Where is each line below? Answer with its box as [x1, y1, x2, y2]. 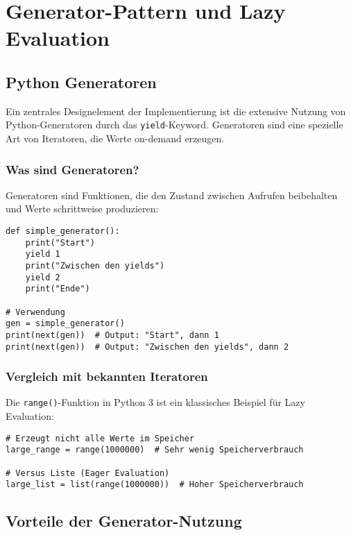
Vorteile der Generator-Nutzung [6, 510, 242, 532]
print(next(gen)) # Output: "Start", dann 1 [6, 330, 219, 340]
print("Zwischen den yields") [25, 260, 165, 271]
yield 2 [25, 272, 60, 282]
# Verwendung [6, 307, 65, 317]
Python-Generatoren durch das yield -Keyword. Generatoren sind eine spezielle [6, 117, 343, 132]
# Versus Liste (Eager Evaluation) [6, 468, 170, 478]
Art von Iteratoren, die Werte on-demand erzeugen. [6, 131, 225, 146]
